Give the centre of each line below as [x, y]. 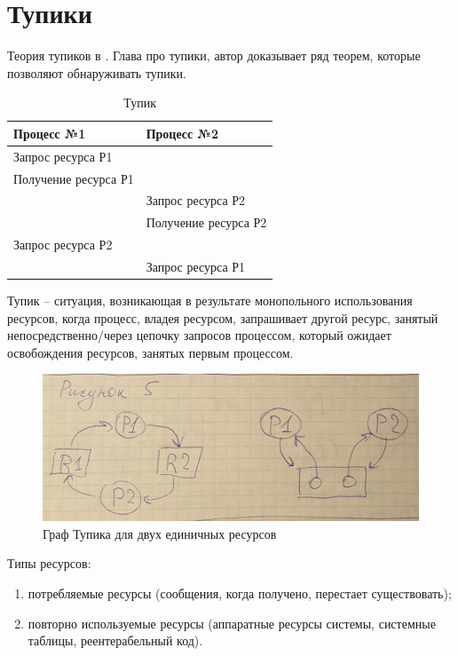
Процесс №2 [182, 133]
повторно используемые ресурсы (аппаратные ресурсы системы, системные [232, 623]
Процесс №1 [50, 133]
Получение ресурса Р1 [74, 178]
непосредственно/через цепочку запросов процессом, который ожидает [199, 335]
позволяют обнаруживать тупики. [97, 72]
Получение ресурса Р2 [206, 222]
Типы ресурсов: [49, 563]
